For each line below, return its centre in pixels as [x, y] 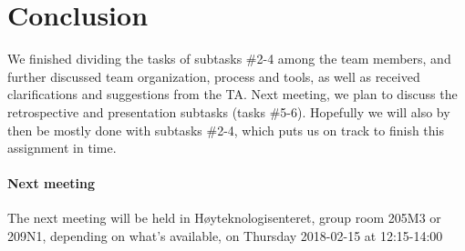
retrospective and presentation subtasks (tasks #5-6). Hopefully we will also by [229, 111]
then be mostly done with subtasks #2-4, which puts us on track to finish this [226, 130]
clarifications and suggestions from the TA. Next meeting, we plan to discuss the [232, 94]
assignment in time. [62, 148]
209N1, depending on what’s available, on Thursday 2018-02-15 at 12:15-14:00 [225, 236]
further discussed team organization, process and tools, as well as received [214, 76]
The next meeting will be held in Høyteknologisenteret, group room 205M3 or [224, 218]
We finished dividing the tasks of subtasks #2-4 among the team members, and [229, 59]
